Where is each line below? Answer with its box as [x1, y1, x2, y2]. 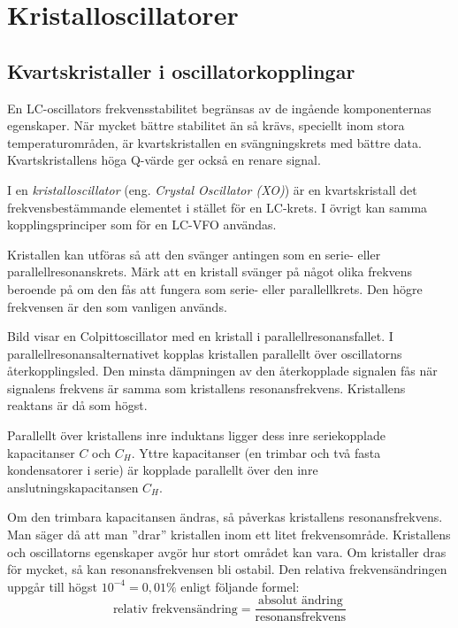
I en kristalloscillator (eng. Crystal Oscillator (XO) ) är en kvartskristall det [7, 180, 417, 198]
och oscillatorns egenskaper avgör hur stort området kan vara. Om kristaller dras [7, 542, 447, 561]
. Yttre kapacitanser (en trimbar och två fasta [131, 443, 381, 461]
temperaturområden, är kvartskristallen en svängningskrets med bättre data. [7, 133, 422, 151]
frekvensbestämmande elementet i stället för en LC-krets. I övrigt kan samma [7, 198, 428, 216]
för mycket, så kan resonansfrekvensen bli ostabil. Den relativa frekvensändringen [7, 560, 447, 578]
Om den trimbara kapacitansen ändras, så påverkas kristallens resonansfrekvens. [7, 508, 443, 526]
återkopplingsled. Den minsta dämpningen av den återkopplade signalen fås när [7, 361, 438, 380]
